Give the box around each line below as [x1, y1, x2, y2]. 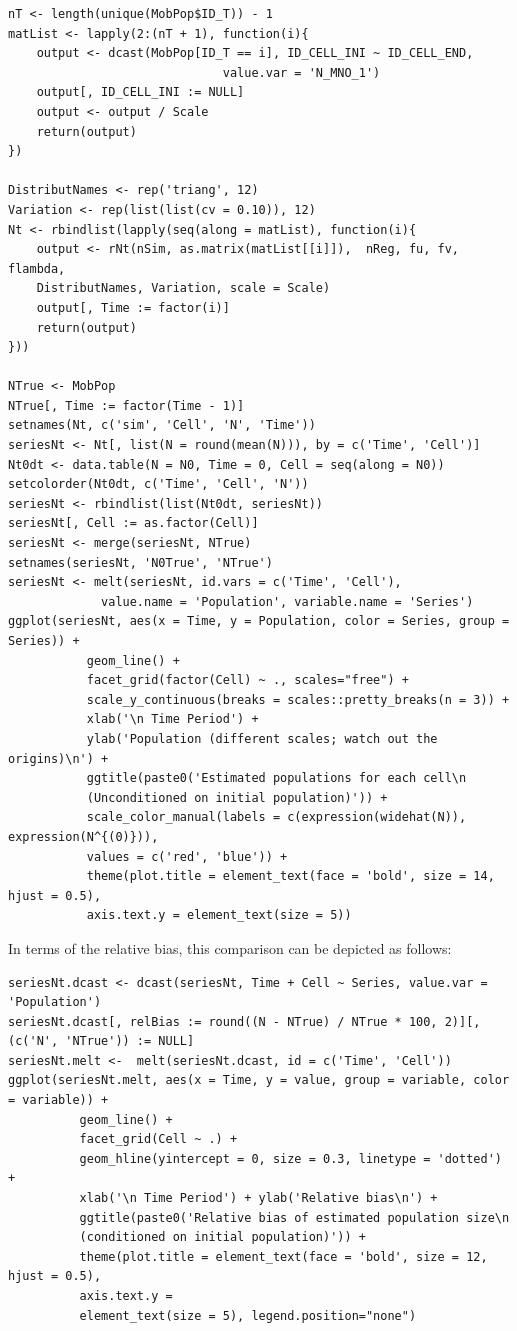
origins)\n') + [8, 751, 109, 766]
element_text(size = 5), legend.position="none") [79, 1308, 417, 1323]
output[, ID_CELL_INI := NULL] [36, 85, 245, 100]
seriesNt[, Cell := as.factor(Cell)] [8, 516, 259, 531]
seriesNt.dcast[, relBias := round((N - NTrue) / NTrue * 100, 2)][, [8, 1014, 481, 1029]
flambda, [8, 261, 66, 276]
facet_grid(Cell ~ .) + [79, 1132, 238, 1147]
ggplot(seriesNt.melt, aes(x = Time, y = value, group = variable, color [8, 1073, 510, 1088]
